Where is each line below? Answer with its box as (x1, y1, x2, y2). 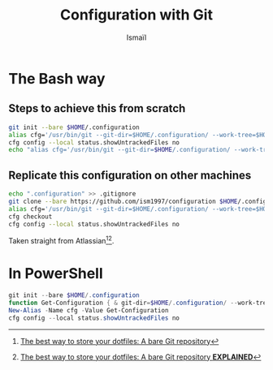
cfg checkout (8, 213, 53, 221)
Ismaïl (126, 32, 147, 42)
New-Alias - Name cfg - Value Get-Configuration (8, 306, 169, 314)
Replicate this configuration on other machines (8, 168, 252, 182)
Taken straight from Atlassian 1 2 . (8, 234, 115, 246)
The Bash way (8, 69, 106, 88)
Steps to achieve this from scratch (8, 101, 186, 115)
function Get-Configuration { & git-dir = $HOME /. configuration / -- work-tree (8, 299, 271, 307)
